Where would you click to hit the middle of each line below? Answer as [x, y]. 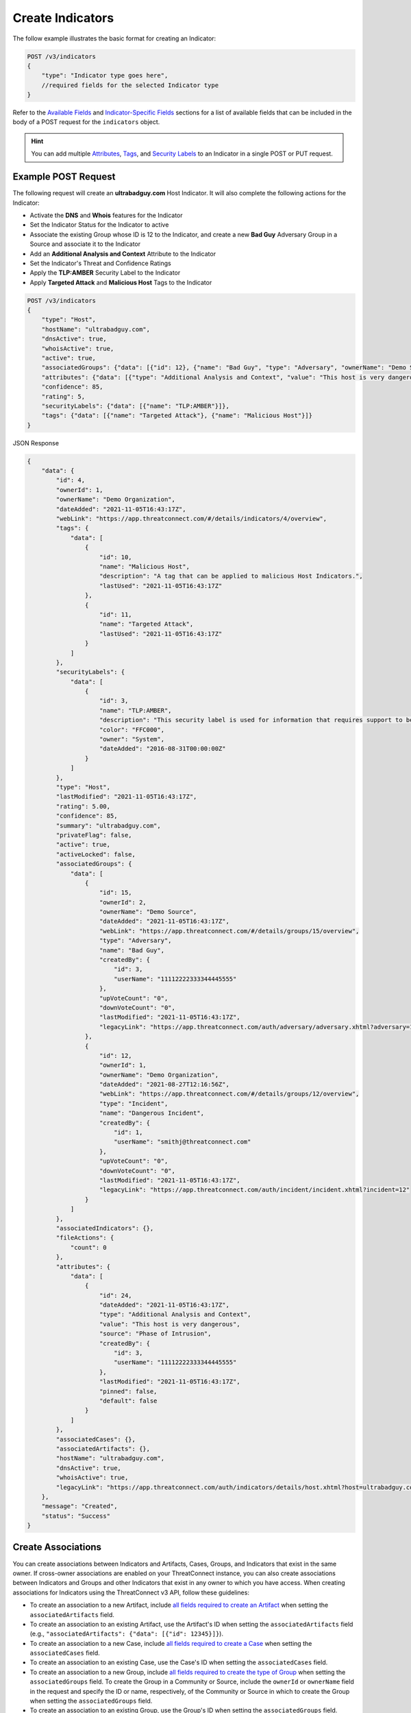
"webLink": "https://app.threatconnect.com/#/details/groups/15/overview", [229, 931]
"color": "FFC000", [132, 729]
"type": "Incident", [134, 1104]
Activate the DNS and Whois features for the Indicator [106, 215]
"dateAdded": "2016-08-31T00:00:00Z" [163, 749]
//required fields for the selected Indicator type [130, 85]
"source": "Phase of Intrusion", [155, 1334]
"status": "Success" [76, 1516]
